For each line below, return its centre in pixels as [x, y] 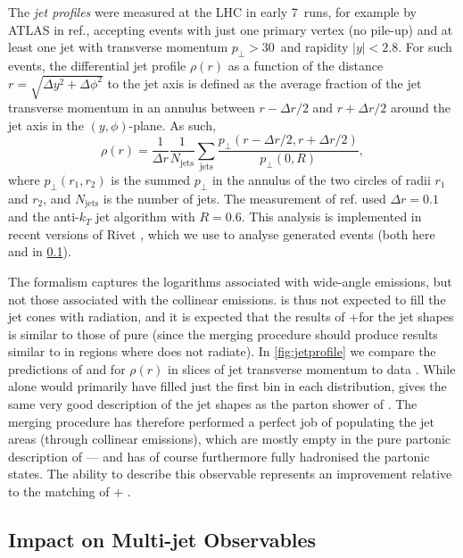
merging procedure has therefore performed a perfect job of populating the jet [221, 421]
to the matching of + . [70, 491]
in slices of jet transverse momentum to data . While [312, 368]
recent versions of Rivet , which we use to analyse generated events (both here [222, 233]
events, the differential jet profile [97, 65]
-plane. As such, [172, 125]
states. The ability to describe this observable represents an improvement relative [230, 474]
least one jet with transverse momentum [118, 47]
